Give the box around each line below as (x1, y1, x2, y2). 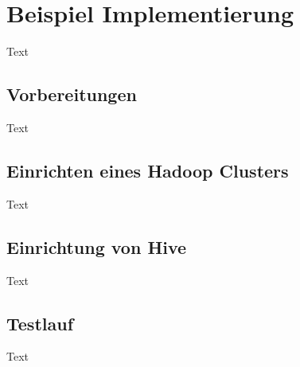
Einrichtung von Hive (6, 234, 187, 259)
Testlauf (6, 310, 73, 335)
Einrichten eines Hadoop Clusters (6, 158, 289, 182)
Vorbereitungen (6, 82, 137, 107)
